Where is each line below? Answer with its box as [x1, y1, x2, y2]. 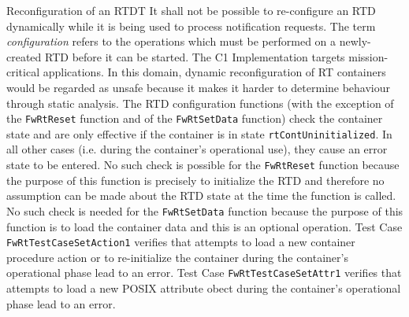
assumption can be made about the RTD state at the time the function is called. [6, 187, 396, 204]
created [6, 48, 42, 65]
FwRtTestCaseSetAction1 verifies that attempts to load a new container [6, 234, 355, 250]
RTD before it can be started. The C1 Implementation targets [45, 48, 345, 65]
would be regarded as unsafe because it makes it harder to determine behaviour [6, 79, 391, 95]
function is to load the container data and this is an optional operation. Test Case [6, 218, 403, 234]
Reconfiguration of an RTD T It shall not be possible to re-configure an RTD [6, 2, 376, 18]
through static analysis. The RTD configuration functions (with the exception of [6, 94, 394, 111]
